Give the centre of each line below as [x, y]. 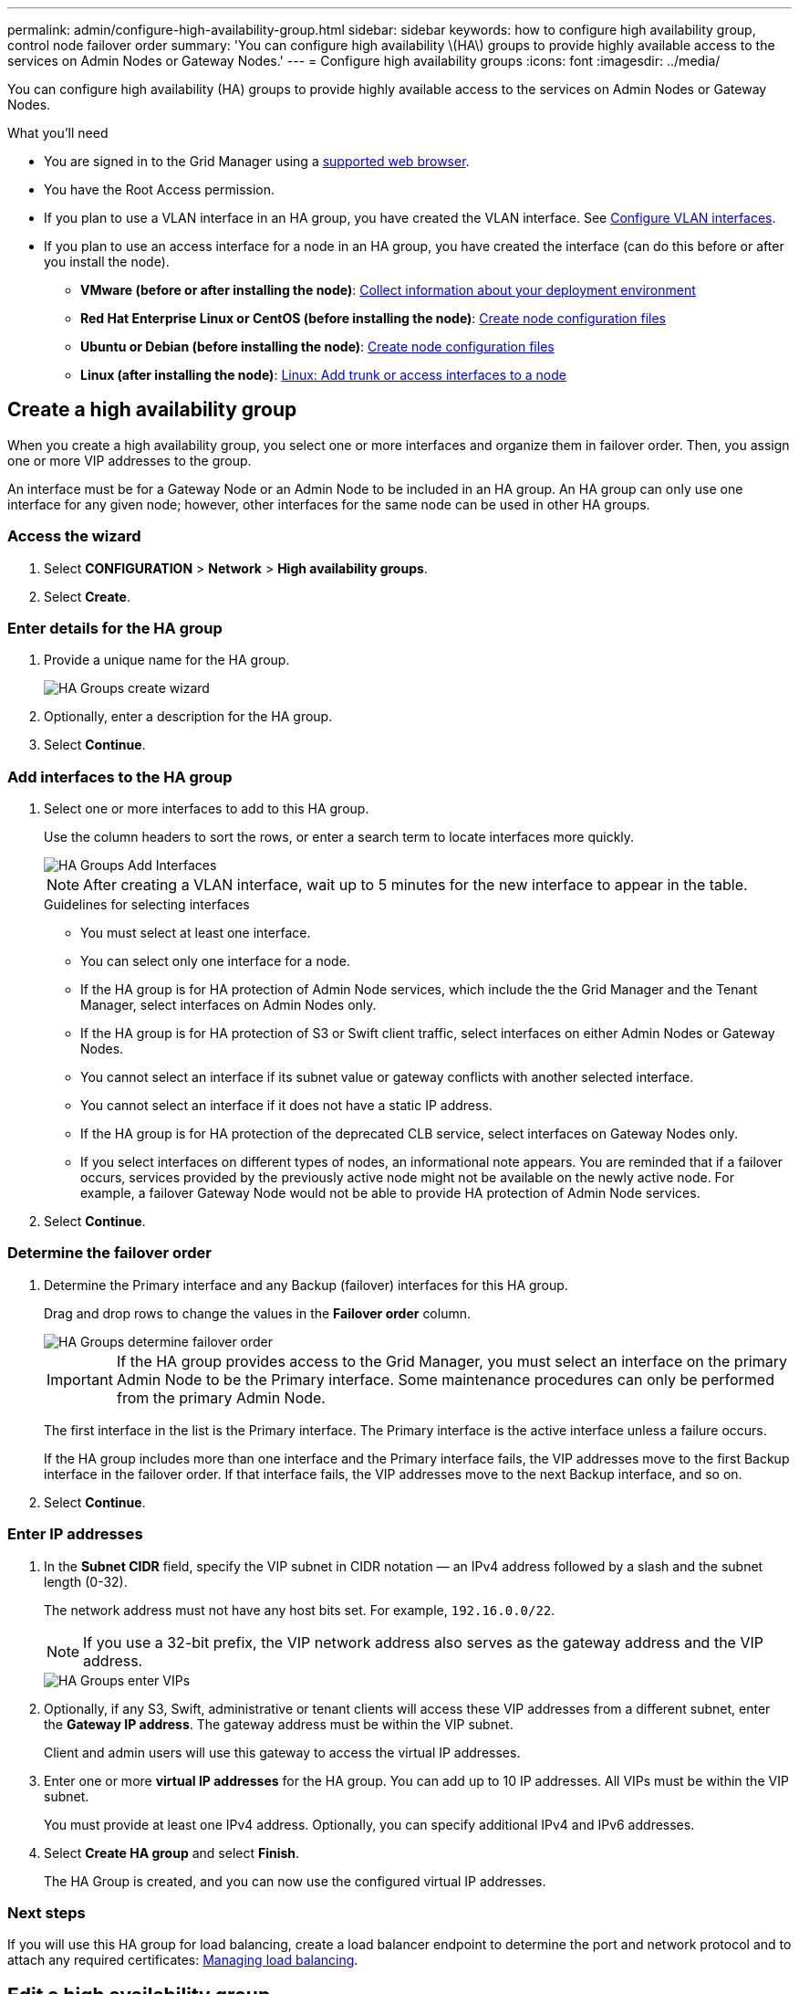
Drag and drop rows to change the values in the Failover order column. [258, 1313]
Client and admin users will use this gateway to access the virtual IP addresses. [282, 1752]
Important [80, 1379]
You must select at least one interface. [196, 933]
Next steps [47, 1912]
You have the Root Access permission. [160, 189]
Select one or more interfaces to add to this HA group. [207, 809]
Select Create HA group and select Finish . [172, 1852]
